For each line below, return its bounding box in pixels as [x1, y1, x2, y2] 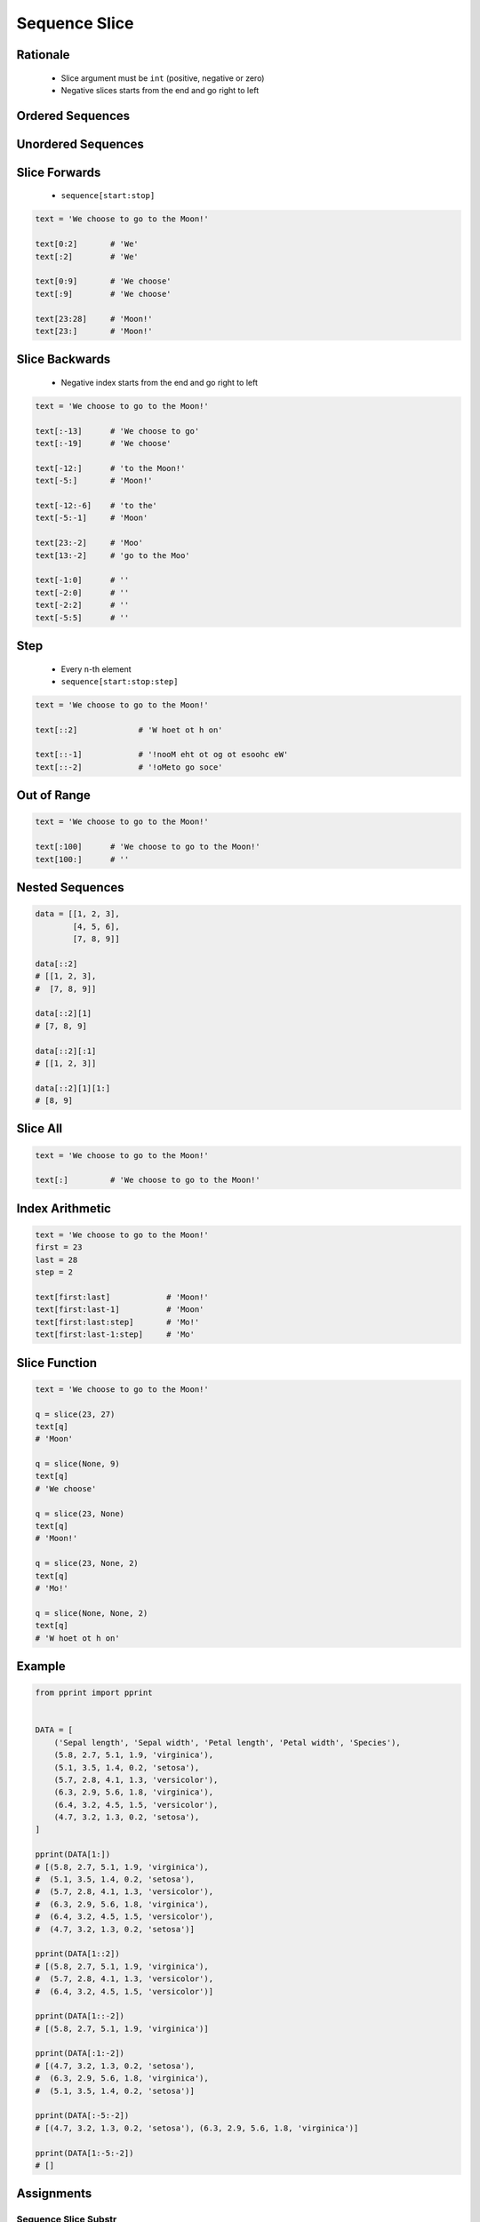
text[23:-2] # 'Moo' [35, 538, 144, 548]
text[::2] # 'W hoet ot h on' [35, 724, 223, 735]
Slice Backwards [16, 352, 111, 367]
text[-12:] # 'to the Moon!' [35, 463, 186, 473]
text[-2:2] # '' [35, 600, 130, 611]
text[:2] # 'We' [35, 252, 140, 261]
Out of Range [16, 787, 91, 803]
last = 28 [35, 1254, 78, 1265]
